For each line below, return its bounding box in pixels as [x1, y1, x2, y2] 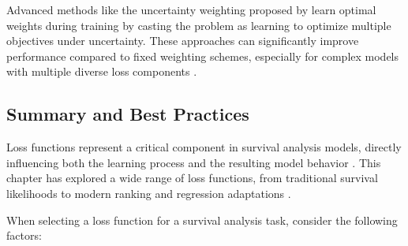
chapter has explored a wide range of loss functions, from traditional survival [6, 170, 378, 186]
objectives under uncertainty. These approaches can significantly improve [6, 32, 359, 49]
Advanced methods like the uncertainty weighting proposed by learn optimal [6, 2, 376, 17]
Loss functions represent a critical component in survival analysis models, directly [6, 139, 402, 155]
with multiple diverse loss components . [6, 63, 197, 80]
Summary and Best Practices [6, 102, 249, 126]
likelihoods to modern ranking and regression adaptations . [6, 184, 291, 201]
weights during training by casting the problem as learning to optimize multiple [6, 17, 391, 33]
